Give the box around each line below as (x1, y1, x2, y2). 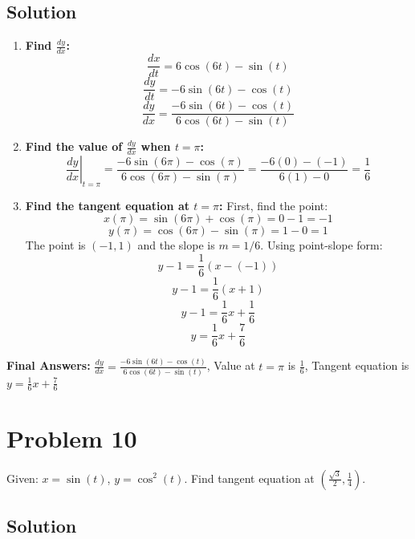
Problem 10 (6, 421, 137, 454)
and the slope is (137, 237, 215, 253)
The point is (25, 237, 86, 253)
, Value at (206, 357, 255, 374)
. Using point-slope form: (260, 237, 383, 253)
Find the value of (25, 138, 123, 155)
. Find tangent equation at (184, 469, 315, 486)
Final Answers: (6, 357, 91, 374)
